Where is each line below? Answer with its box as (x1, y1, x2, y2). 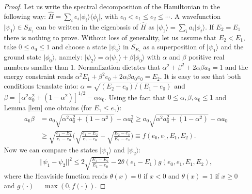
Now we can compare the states (4, 145, 98, 155)
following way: (4, 11, 46, 21)
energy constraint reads (4, 71, 73, 81)
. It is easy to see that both (159, 71, 241, 81)
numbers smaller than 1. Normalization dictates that (4, 61, 160, 72)
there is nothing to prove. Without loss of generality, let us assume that (4, 32, 217, 42)
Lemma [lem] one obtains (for (4, 103, 92, 113)
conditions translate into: (4, 81, 79, 91)
